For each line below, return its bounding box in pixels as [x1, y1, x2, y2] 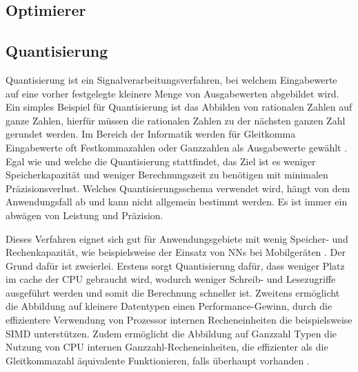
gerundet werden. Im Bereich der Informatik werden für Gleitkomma [6, 127, 296, 141]
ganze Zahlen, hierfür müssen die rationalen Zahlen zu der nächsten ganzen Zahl [6, 113, 346, 127]
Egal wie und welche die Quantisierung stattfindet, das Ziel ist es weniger [6, 154, 316, 168]
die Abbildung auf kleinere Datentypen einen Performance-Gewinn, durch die [6, 299, 332, 313]
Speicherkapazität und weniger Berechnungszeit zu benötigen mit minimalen [6, 167, 328, 182]
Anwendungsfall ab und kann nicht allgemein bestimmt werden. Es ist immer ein [6, 194, 348, 209]
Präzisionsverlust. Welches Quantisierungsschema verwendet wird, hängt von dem [6, 180, 350, 195]
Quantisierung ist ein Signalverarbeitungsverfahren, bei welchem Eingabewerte [6, 72, 337, 86]
